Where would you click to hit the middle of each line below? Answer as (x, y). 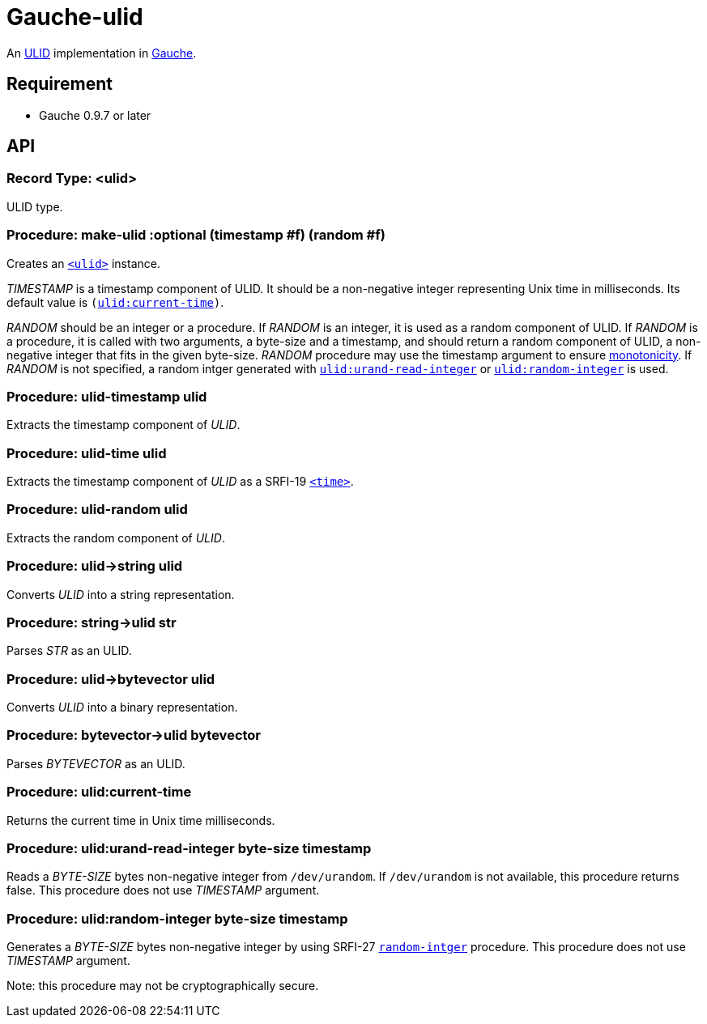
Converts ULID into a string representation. (121, 594)
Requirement (60, 84)
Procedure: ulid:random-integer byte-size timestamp (177, 918)
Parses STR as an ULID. (69, 651)
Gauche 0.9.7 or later (95, 115)
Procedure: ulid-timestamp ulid (107, 396)
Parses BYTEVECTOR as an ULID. (96, 763)
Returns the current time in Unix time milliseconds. (141, 820)
